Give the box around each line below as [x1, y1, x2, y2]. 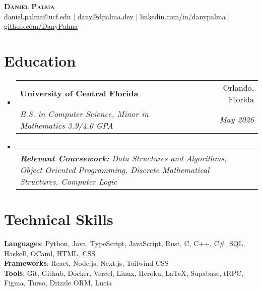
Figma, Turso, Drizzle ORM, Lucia [4, 277, 112, 288]
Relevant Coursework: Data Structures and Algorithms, [20, 152, 227, 164]
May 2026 [219, 113, 254, 126]
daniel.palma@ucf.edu [4, 11, 71, 21]
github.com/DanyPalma [4, 21, 78, 31]
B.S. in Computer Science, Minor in [20, 107, 149, 120]
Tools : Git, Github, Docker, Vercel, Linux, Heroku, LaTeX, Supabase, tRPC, [4, 267, 243, 278]
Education [4, 50, 76, 71]
